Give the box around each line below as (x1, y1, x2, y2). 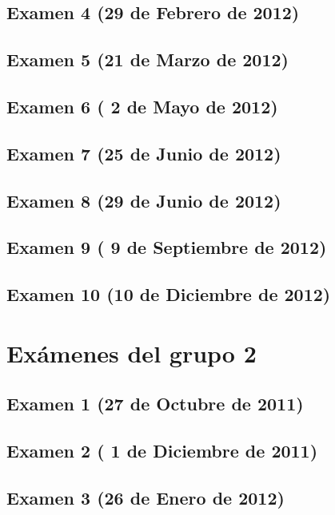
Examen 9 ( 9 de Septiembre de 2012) (6, 235, 327, 259)
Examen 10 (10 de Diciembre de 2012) (6, 282, 331, 307)
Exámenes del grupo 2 (6, 336, 257, 369)
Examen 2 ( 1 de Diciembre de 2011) (6, 438, 318, 463)
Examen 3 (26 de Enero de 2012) (6, 485, 285, 509)
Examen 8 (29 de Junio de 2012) (6, 188, 281, 212)
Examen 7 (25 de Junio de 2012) (6, 141, 281, 165)
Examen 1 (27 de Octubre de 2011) (6, 391, 304, 416)
